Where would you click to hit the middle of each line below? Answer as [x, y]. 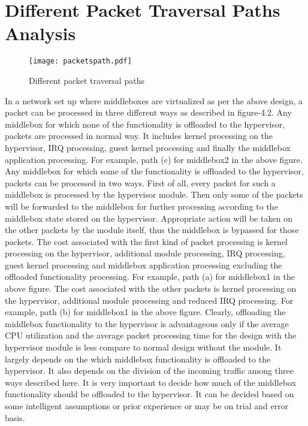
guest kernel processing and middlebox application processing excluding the [144, 265]
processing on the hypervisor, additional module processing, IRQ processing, [145, 253]
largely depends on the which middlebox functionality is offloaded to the [138, 359]
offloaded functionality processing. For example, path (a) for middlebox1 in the [150, 277]
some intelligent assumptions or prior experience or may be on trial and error [147, 406]
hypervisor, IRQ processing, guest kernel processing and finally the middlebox [148, 147]
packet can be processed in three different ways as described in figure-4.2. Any [148, 112]
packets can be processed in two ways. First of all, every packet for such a [140, 182]
